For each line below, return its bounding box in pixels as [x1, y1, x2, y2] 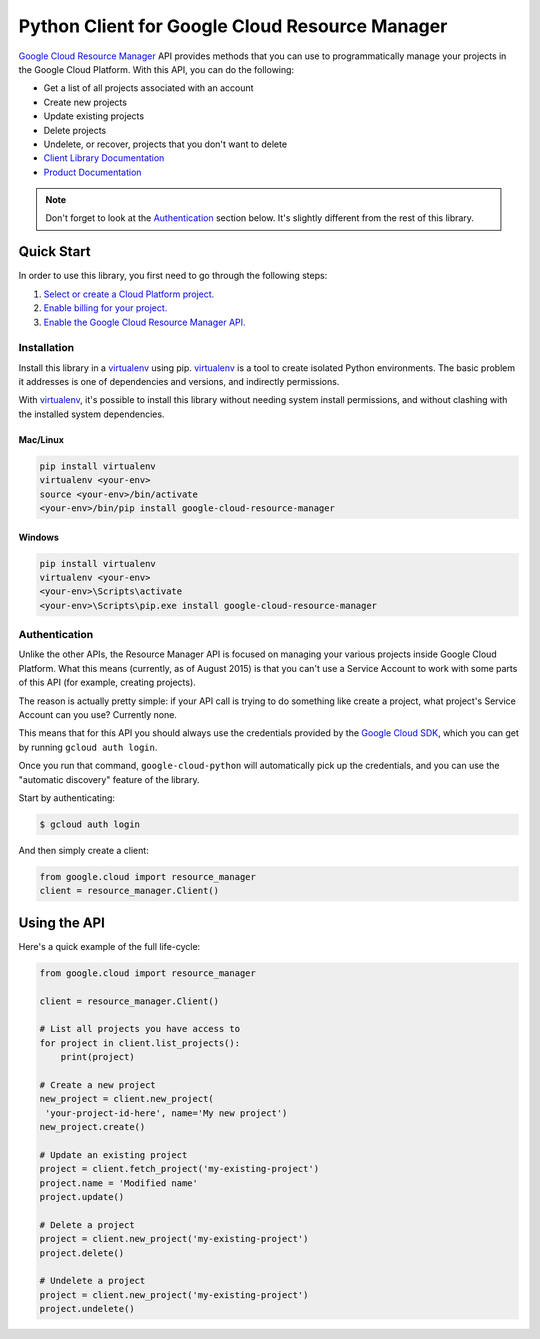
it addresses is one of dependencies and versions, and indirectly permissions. [18, 376, 340, 388]
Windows [18, 531, 59, 543]
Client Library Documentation [43, 152, 165, 164]
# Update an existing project [39, 1149, 188, 1160]
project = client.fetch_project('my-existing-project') [39, 1163, 320, 1175]
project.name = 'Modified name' [39, 1177, 199, 1189]
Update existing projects [43, 110, 145, 122]
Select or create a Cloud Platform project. [43, 288, 215, 300]
